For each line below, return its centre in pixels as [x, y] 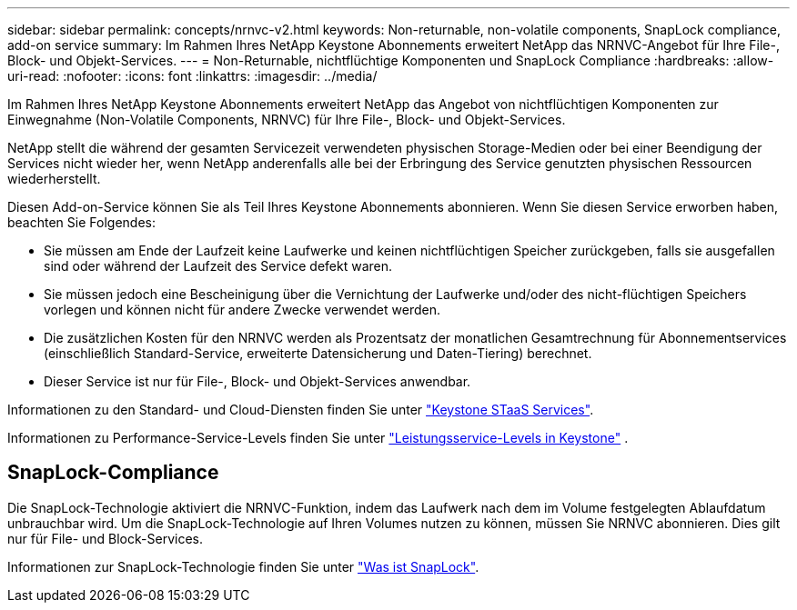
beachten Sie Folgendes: [81, 222]
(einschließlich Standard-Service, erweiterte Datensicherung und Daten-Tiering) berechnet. [318, 353]
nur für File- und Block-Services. [105, 538]
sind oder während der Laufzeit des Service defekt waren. [218, 266]
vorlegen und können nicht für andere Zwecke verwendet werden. [242, 310]
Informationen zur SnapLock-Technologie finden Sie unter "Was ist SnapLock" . [243, 566]
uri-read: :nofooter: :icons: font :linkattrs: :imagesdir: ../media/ [192, 76]
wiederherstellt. [54, 179]
